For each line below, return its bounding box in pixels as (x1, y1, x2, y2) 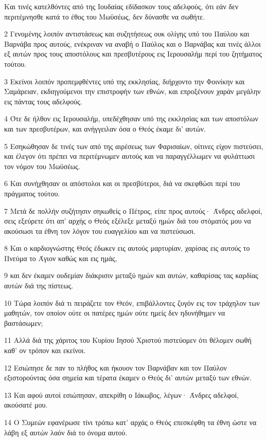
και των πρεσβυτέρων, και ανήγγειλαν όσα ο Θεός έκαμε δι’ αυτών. (4, 123, 206, 134)
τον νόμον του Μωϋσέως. (4, 160, 80, 171)
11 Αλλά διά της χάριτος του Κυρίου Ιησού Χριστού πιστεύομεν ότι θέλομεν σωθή (4, 335, 252, 345)
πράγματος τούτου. (4, 188, 60, 198)
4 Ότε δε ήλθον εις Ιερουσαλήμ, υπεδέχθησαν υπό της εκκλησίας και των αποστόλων (4, 113, 258, 124)
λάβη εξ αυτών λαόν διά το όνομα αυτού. (4, 427, 128, 437)
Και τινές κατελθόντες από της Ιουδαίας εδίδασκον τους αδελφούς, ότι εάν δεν (4, 1, 239, 11)
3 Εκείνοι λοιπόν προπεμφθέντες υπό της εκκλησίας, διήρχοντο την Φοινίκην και (4, 76, 245, 86)
